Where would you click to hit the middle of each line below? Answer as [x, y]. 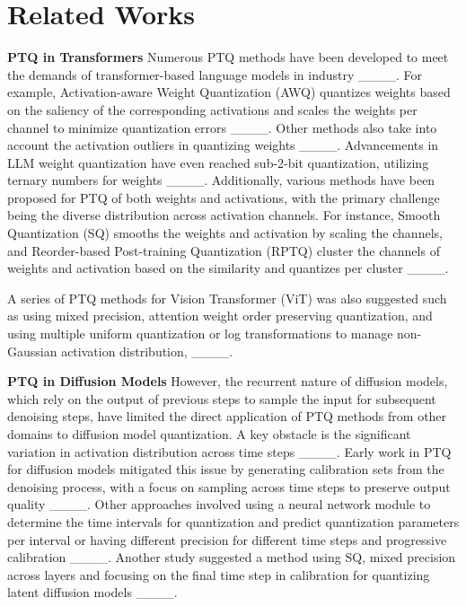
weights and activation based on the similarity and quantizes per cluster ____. [228, 268]
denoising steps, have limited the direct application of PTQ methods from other [227, 416]
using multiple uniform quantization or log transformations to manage [200, 334]
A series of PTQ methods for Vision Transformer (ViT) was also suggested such [227, 298]
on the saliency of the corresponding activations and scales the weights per [212, 109]
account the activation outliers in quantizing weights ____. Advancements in [223, 145]
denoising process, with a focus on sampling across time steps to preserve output [229, 486]
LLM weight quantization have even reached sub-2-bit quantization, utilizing [218, 162]
